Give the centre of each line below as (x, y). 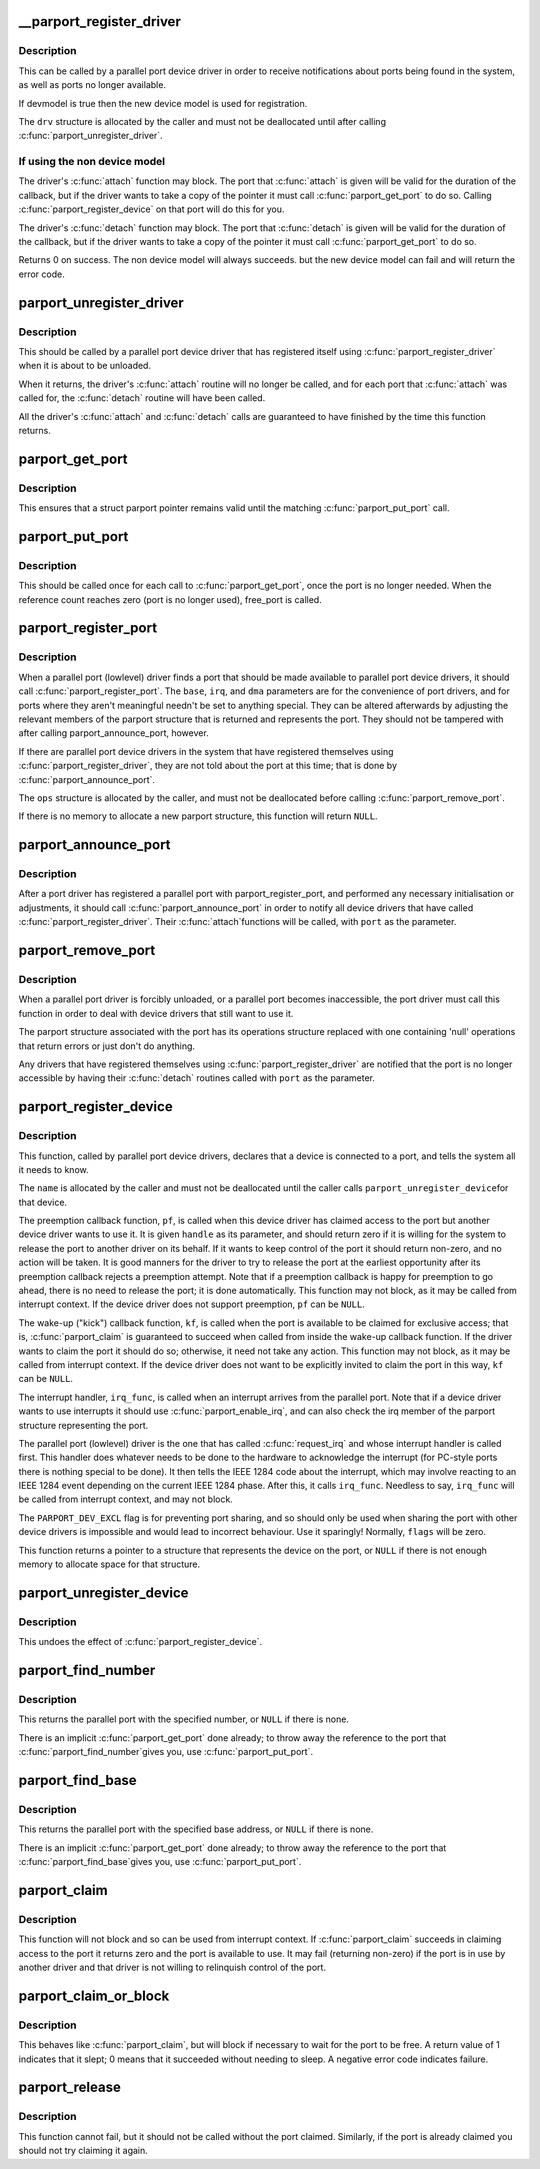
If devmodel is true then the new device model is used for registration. (163, 103)
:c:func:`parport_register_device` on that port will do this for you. (151, 209)
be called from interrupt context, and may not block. (126, 1499)
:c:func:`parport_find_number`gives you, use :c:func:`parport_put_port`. (166, 1752)
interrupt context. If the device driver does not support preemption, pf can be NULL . (191, 1304)
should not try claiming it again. (83, 2151)
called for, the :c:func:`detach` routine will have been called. (142, 398)
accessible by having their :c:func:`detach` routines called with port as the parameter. (196, 1078)
